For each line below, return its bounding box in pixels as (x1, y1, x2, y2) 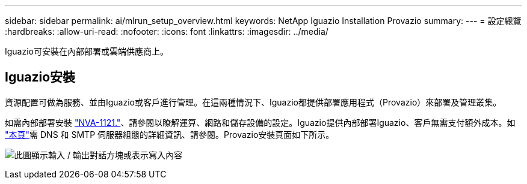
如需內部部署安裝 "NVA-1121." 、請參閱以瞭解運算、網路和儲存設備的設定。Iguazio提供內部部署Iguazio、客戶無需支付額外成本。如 (5, 117, 516, 128)
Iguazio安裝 (5, 70, 76, 85)
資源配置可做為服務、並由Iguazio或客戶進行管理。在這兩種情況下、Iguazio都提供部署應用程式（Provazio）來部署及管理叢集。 (5, 96, 502, 107)
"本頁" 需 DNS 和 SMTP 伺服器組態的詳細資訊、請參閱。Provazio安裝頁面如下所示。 (5, 129, 334, 140)
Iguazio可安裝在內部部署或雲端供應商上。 (5, 46, 169, 56)
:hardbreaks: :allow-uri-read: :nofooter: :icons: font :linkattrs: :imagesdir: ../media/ (5, 26, 328, 37)
